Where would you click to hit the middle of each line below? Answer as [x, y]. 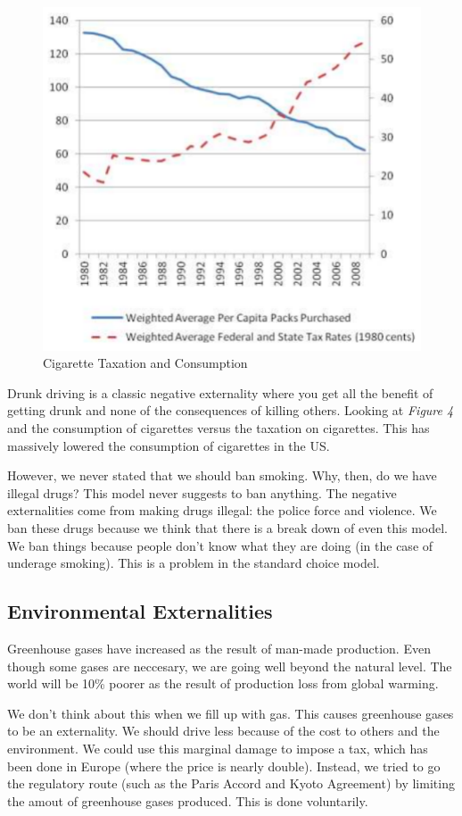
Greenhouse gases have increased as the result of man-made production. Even [219, 648]
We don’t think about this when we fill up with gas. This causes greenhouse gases [231, 713]
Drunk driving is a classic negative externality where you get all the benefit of [220, 392]
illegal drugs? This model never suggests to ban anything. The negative [202, 492]
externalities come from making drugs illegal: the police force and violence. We [222, 510]
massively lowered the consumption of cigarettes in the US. [169, 445]
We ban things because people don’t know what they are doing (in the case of [220, 545]
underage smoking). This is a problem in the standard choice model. [194, 563]
